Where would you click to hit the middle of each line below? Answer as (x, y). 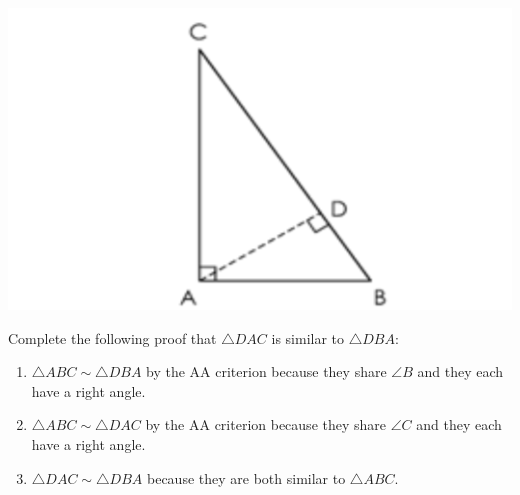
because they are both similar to (246, 477)
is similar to (308, 337)
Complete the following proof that (112, 337)
